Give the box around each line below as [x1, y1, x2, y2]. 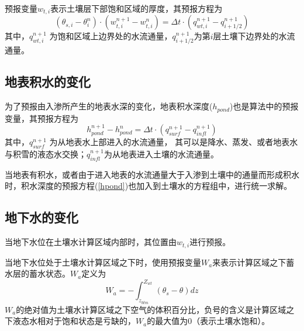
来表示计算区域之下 [212, 256, 286, 268]
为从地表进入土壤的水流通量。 [103, 147, 219, 160]
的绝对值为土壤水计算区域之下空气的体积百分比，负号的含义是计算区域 [16, 303, 286, 315]
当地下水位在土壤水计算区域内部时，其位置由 [5, 236, 177, 248]
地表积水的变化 [5, 73, 91, 91]
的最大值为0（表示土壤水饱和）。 [147, 315, 270, 327]
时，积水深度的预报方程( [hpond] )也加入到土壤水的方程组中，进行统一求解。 [5, 180, 292, 192]
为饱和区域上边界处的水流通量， [49, 30, 172, 42]
